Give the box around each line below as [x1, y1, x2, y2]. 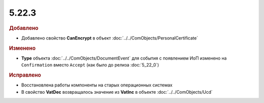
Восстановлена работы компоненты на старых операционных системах [21, 82, 173, 88]
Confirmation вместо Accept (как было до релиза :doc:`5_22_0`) [21, 62, 159, 68]
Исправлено [9, 72, 41, 79]
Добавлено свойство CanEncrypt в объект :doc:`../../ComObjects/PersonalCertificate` [21, 35, 198, 41]
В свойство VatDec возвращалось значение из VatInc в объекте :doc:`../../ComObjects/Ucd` [21, 89, 213, 95]
